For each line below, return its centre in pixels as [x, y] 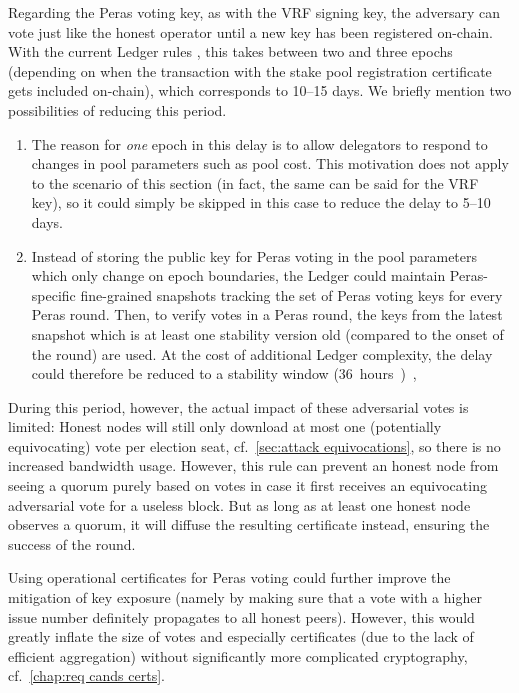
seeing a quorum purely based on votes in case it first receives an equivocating [247, 485]
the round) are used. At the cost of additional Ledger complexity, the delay [262, 353]
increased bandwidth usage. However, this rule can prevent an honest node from [253, 465]
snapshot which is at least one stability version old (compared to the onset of [267, 333]
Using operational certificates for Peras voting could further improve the [229, 577]
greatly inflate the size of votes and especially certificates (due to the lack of [241, 636]
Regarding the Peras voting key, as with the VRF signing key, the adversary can [254, 12]
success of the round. [72, 543]
